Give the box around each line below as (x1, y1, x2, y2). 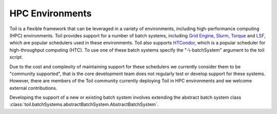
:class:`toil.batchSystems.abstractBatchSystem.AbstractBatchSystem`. (9, 101, 159, 107)
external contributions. (9, 85, 57, 91)
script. (9, 54, 23, 60)
